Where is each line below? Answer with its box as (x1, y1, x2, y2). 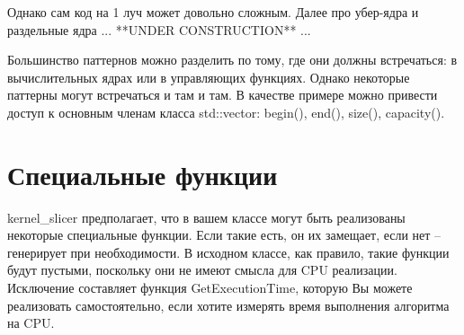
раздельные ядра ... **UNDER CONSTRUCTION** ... (7, 20, 311, 39)
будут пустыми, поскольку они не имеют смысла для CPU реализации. (7, 260, 397, 279)
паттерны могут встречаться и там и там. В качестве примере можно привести (7, 85, 438, 104)
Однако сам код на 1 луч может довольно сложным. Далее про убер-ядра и (7, 3, 419, 21)
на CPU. (7, 313, 55, 332)
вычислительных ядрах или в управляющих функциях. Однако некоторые (7, 67, 410, 86)
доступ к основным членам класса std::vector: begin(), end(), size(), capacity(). (7, 102, 445, 121)
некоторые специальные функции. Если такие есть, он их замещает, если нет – (7, 225, 442, 244)
